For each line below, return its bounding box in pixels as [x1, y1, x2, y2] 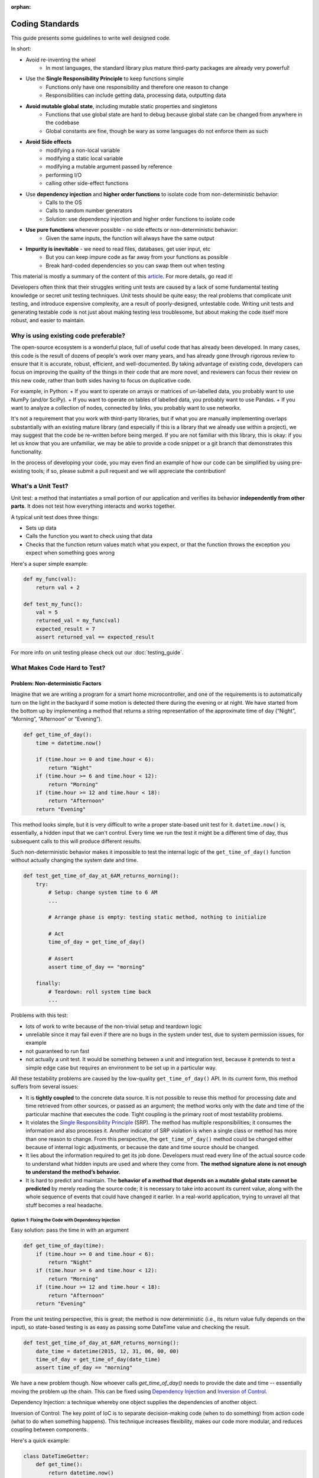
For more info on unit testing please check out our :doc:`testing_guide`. [11, 649, 184, 656]
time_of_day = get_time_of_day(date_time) [35, 1356, 161, 1363]
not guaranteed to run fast [25, 1047, 90, 1055]
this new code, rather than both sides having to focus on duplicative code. [11, 377, 192, 384]
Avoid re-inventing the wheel [25, 56, 96, 63]
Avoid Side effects [25, 138, 72, 145]
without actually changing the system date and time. [11, 857, 138, 864]
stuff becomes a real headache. [25, 1201, 103, 1208]
